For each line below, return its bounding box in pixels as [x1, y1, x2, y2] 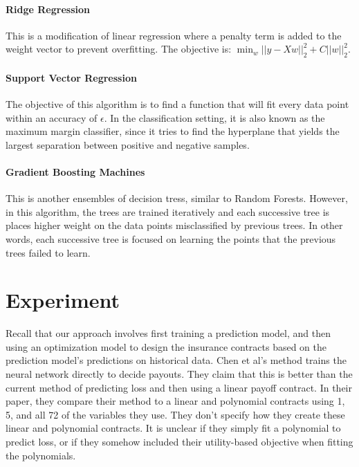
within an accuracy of [6, 110, 98, 125]
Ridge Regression [6, 1, 90, 16]
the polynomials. [6, 448, 76, 462]
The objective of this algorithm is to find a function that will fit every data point [6, 96, 349, 111]
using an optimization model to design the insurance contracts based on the [6, 339, 327, 354]
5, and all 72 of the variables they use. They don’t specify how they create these [6, 407, 345, 421]
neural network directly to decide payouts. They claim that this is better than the [6, 367, 353, 381]
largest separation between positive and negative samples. [6, 137, 250, 152]
